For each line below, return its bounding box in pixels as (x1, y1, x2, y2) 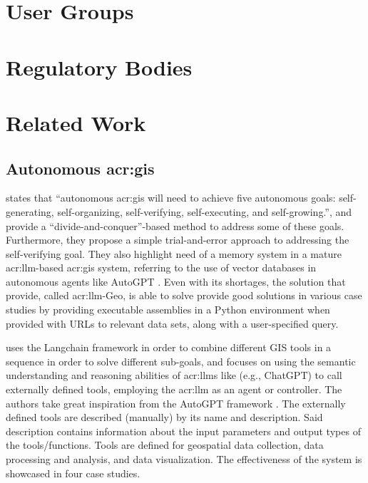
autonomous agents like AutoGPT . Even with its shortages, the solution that (6, 274, 346, 289)
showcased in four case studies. (6, 465, 140, 480)
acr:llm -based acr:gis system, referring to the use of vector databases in (6, 260, 317, 275)
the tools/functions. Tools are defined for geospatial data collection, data (6, 437, 324, 452)
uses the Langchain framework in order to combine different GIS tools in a (6, 340, 332, 355)
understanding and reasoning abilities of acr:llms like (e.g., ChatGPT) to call (6, 368, 342, 383)
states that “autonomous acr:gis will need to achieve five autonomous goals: (6, 190, 336, 205)
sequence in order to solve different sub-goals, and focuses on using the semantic (6, 353, 356, 368)
